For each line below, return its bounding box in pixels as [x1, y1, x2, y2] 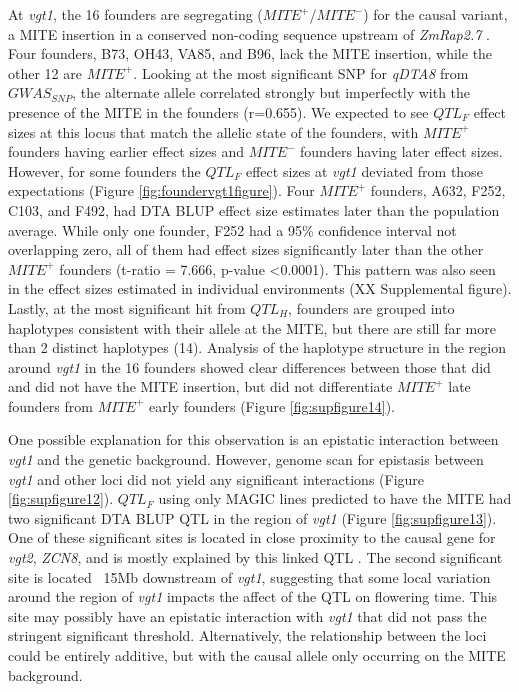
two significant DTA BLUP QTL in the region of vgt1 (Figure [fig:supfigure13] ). [8, 507, 497, 528]
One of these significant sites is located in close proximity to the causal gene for [8, 527, 496, 548]
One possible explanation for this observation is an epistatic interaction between [8, 429, 499, 450]
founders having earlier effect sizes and [8, 141, 244, 162]
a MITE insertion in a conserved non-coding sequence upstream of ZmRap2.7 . [8, 23, 490, 44]
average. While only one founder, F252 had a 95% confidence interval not [8, 219, 457, 240]
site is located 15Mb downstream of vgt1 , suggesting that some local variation [8, 566, 491, 587]
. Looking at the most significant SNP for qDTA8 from [133, 62, 469, 83]
